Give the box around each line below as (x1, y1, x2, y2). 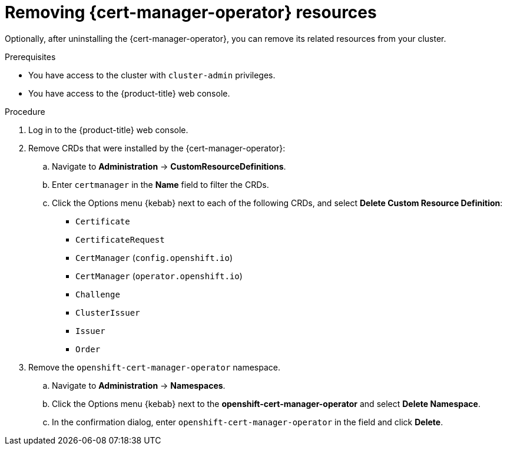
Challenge (75, 289, 120, 299)
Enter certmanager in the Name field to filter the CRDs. (52, 179, 269, 190)
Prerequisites (5, 51, 56, 62)
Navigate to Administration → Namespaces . (52, 380, 226, 391)
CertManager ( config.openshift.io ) (75, 252, 233, 263)
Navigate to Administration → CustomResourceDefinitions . (52, 161, 286, 171)
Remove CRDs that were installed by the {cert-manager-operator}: (28, 143, 286, 153)
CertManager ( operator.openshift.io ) (75, 270, 243, 281)
